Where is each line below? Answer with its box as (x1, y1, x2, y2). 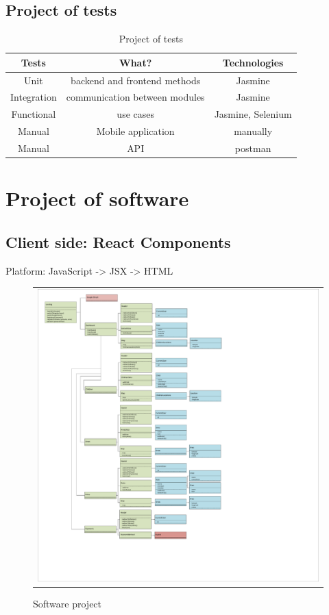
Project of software (5, 184, 189, 212)
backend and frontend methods (71, 73, 201, 87)
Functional (11, 107, 56, 121)
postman (234, 141, 271, 155)
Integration (10, 90, 57, 104)
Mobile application (96, 124, 175, 138)
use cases (117, 107, 154, 121)
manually (234, 124, 273, 138)
